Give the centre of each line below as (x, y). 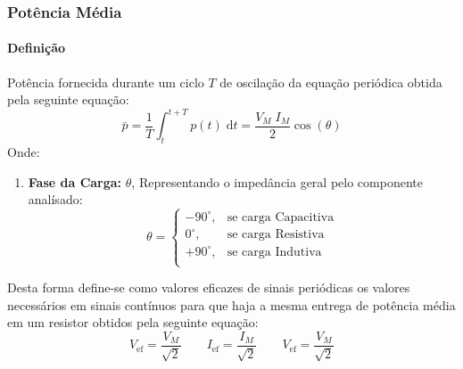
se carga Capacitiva (281, 217)
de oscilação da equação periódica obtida (331, 82)
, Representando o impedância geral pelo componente (277, 181)
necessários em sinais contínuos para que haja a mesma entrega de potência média (231, 304)
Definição (37, 48)
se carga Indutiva (274, 252)
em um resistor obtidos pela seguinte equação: (133, 322)
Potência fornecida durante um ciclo (106, 82)
